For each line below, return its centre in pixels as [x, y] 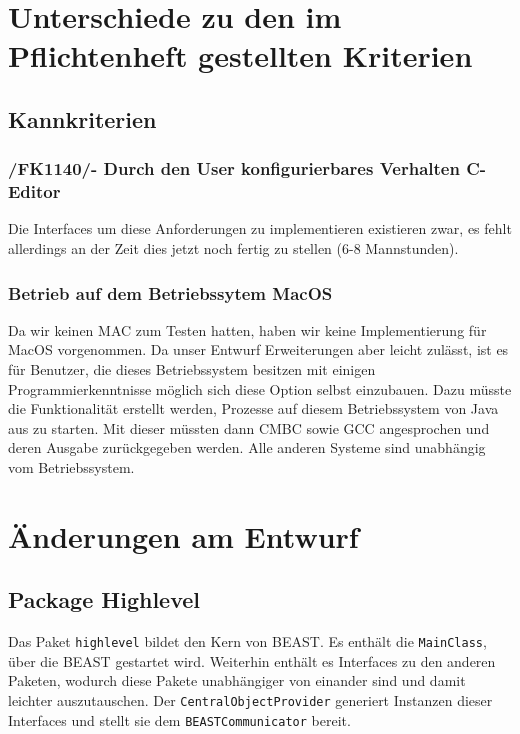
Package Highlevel [104, 599]
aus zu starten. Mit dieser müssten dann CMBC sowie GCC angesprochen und [249, 427]
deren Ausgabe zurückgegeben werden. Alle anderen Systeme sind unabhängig [247, 447]
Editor [34, 191]
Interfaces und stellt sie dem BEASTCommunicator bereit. [179, 719]
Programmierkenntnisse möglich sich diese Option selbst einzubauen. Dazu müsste [260, 388]
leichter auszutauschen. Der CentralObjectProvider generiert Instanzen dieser [250, 700]
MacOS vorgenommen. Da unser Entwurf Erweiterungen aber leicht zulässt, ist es [258, 349]
